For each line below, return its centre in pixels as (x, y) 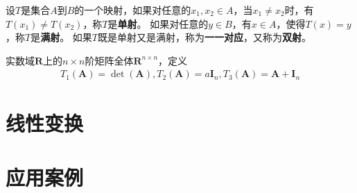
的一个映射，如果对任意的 (133, 10)
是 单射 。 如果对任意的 (158, 23)
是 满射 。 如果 (61, 37)
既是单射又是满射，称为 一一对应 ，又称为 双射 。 (205, 37)
